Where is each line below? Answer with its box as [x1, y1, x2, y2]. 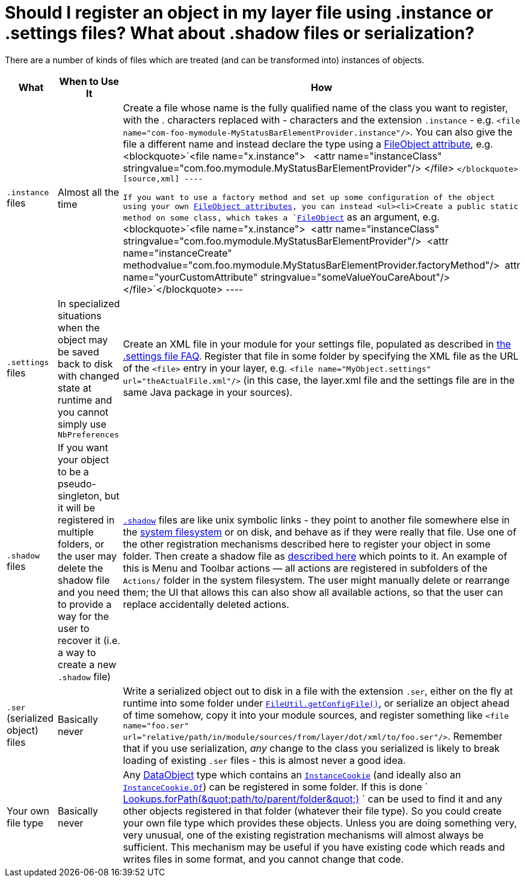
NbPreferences [58, 430, 119, 439]
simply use [58, 418, 106, 430]
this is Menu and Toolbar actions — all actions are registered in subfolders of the [123, 561, 488, 574]
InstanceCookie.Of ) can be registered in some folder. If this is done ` [123, 780, 428, 793]
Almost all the [58, 186, 120, 199]
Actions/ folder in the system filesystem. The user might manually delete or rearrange [123, 574, 510, 586]
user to [58, 622, 90, 634]
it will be [58, 501, 95, 514]
